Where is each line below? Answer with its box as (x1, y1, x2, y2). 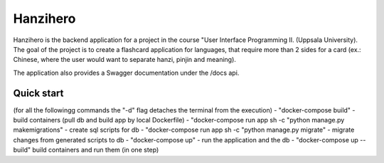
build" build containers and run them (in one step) (13, 146, 159, 154)
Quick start (13, 87, 64, 99)
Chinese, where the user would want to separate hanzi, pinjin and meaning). (13, 56, 236, 64)
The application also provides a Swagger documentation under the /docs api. (13, 68, 240, 77)
